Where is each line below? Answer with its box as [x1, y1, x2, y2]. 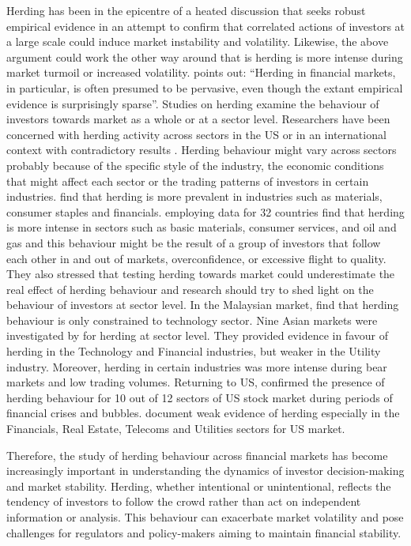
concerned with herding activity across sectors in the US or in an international [6, 126, 386, 142]
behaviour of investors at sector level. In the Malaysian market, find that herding [6, 296, 399, 313]
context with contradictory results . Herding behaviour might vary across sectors [6, 141, 397, 158]
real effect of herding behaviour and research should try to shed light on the [6, 281, 374, 297]
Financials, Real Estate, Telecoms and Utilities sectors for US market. [6, 420, 345, 437]
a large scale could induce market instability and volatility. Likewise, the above [6, 33, 389, 50]
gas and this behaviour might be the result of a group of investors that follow [6, 234, 381, 250]
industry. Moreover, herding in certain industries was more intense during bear [6, 358, 387, 375]
